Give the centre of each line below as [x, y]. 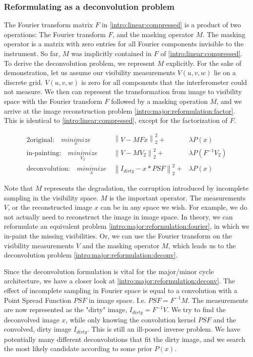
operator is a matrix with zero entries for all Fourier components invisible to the [124, 44]
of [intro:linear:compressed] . [202, 53]
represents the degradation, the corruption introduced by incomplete [146, 188]
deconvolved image [32, 319]
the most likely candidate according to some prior [78, 348]
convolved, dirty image [38, 329]
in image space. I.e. [117, 300]
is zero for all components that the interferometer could [164, 82]
